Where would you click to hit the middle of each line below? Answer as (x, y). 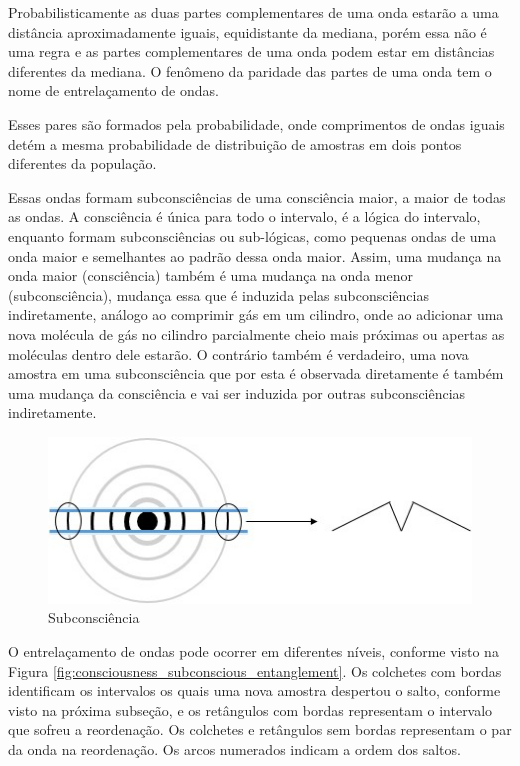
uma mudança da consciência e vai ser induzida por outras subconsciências (237, 392)
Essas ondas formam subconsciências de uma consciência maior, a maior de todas (257, 196)
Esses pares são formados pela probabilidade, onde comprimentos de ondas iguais (256, 123)
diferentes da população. (82, 163)
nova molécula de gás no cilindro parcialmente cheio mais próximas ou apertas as (256, 333)
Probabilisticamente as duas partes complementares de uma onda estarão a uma (253, 12)
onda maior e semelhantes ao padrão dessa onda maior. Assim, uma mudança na (255, 255)
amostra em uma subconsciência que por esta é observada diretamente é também (256, 373)
